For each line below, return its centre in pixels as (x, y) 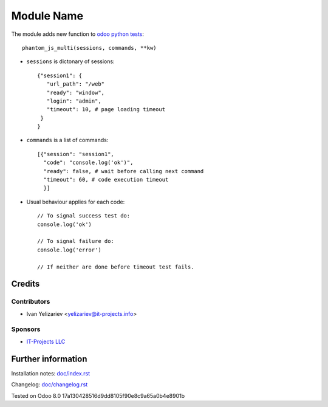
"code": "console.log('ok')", (88, 163)
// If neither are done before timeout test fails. (116, 267)
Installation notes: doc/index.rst (51, 373)
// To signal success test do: (84, 216)
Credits (26, 284)
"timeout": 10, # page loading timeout (106, 110)
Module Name (47, 16)
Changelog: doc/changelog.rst (50, 385)
